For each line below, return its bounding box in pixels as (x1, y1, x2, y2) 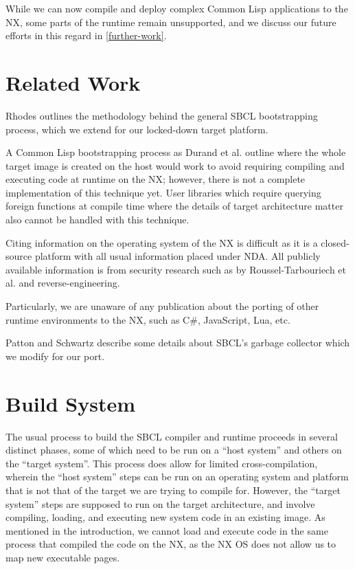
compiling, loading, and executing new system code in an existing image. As (5, 510, 325, 524)
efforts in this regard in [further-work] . (5, 28, 167, 43)
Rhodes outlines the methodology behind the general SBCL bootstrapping (5, 108, 318, 122)
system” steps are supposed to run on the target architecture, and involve (5, 496, 315, 511)
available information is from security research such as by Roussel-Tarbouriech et (5, 262, 347, 276)
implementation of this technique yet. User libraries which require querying (5, 185, 321, 199)
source (5, 249, 32, 263)
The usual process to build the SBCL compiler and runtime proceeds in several (5, 429, 338, 443)
